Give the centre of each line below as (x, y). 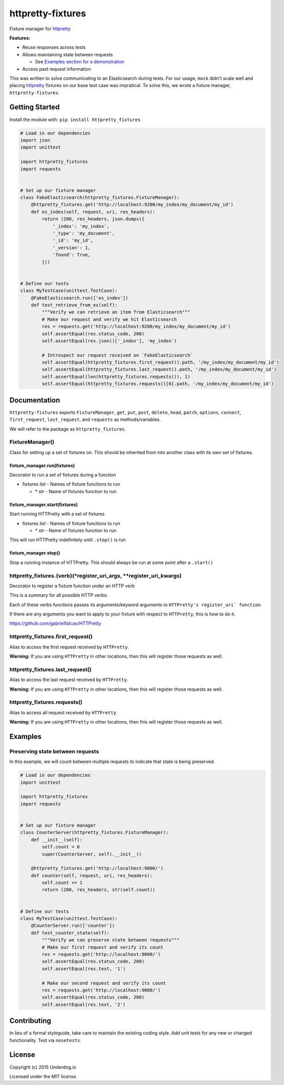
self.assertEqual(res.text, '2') (84, 1004)
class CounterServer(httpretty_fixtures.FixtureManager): (94, 833)
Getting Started (35, 107)
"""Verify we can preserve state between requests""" (111, 940)
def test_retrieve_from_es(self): (74, 305)
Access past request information (57, 69)
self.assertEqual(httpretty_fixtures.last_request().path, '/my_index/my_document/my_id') (159, 369)
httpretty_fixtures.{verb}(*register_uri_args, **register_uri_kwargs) (95, 576)
